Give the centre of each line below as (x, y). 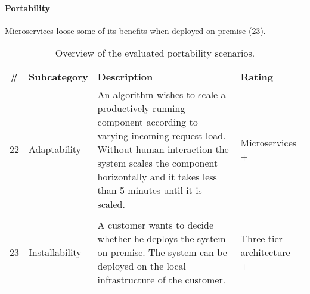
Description (125, 77)
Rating (257, 77)
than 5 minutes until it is (150, 190)
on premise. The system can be (162, 252)
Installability (55, 252)
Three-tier (261, 239)
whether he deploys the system (162, 239)
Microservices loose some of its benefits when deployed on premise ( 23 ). (135, 30)
